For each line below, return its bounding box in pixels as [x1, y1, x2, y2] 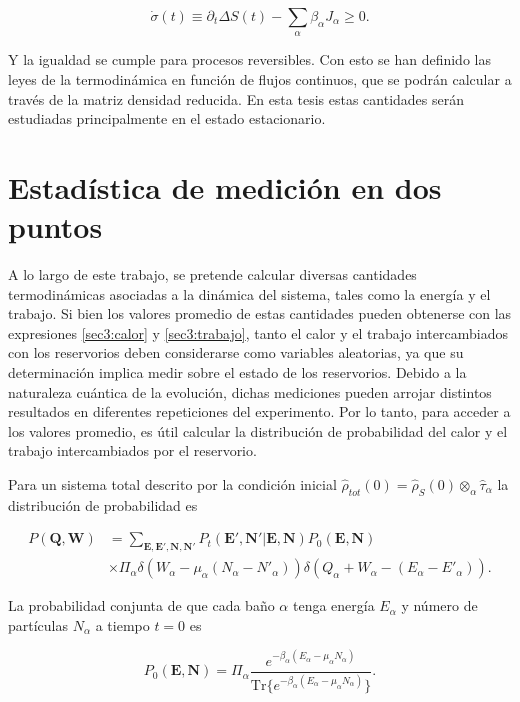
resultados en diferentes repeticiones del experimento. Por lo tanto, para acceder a [8, 401, 511, 422]
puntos [8, 206, 103, 247]
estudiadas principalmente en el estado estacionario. [8, 108, 326, 129]
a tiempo [95, 614, 150, 635]
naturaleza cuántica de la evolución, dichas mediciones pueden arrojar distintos [8, 381, 492, 402]
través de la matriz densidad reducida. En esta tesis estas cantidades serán [8, 88, 464, 109]
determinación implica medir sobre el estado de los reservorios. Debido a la [8, 362, 467, 383]
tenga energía [292, 595, 375, 616]
